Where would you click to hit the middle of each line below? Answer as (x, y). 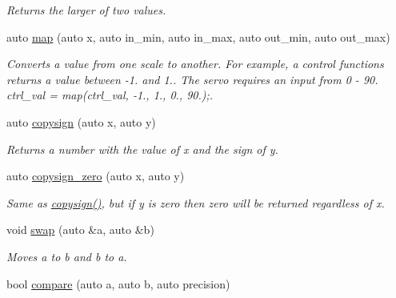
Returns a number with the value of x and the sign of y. (142, 149)
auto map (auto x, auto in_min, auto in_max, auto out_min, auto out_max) (198, 36)
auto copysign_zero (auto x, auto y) (96, 176)
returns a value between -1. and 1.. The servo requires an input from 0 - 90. (192, 79)
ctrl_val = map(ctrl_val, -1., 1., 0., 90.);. (110, 95)
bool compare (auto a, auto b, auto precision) (118, 283)
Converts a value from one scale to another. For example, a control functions (195, 64)
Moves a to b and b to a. (67, 256)
